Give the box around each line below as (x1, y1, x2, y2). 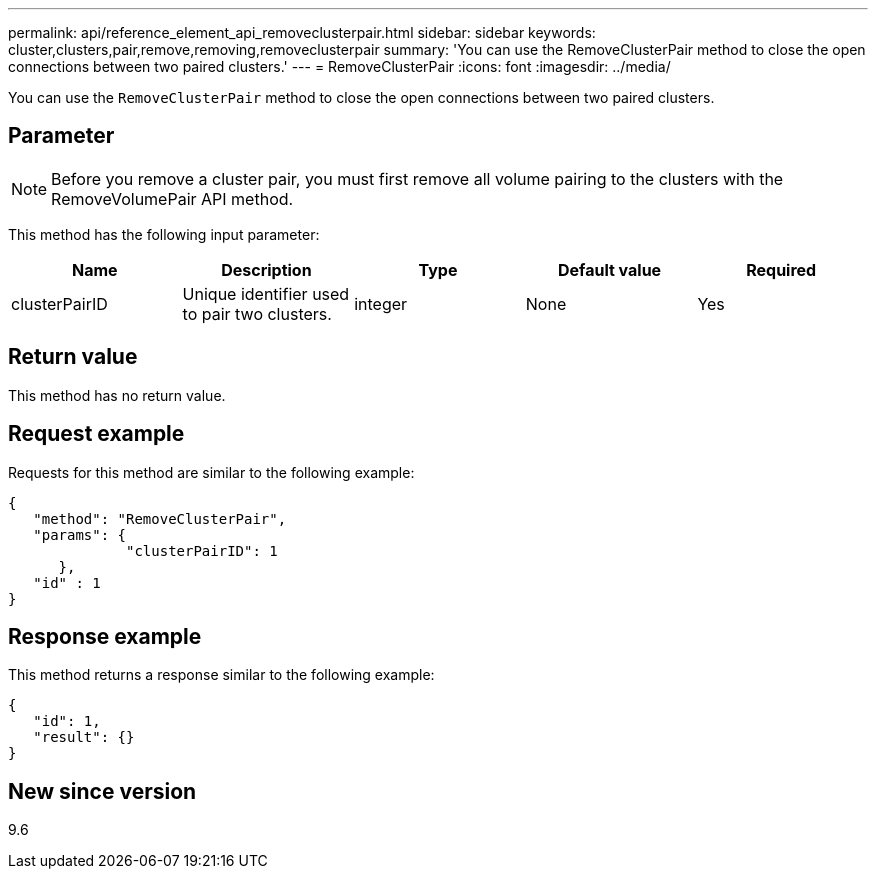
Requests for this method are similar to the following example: (8, 463, 415, 481)
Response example (8, 623, 202, 649)
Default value (557, 259, 662, 280)
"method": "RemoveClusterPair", (33, 510, 287, 527)
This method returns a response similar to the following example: (8, 666, 435, 684)
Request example (8, 421, 185, 447)
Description (221, 259, 312, 280)
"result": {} (33, 729, 135, 746)
